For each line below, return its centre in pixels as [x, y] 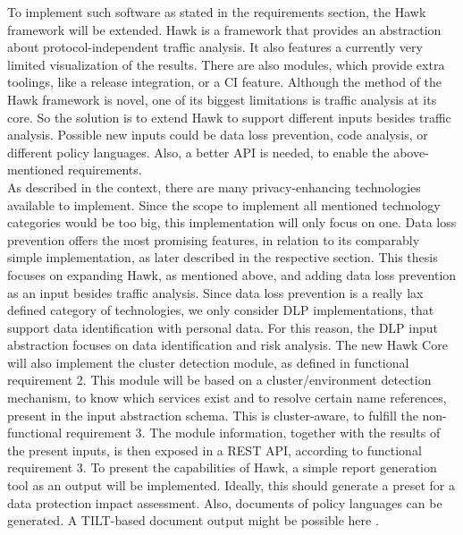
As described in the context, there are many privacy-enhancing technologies [214, 187]
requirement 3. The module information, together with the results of [253, 433]
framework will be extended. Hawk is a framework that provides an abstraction [224, 29]
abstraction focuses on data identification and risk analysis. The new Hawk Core [227, 345]
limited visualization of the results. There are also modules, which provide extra [226, 64]
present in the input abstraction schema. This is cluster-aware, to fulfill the [213, 415]
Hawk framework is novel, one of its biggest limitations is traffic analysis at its [222, 99]
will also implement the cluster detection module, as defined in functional [208, 362]
